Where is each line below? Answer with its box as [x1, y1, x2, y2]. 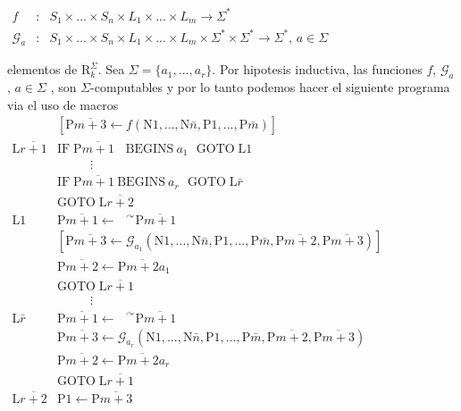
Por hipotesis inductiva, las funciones [219, 60, 423, 79]
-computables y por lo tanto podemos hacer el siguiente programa [90, 78, 450, 96]
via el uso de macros [7, 95, 119, 113]
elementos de [7, 60, 78, 79]
